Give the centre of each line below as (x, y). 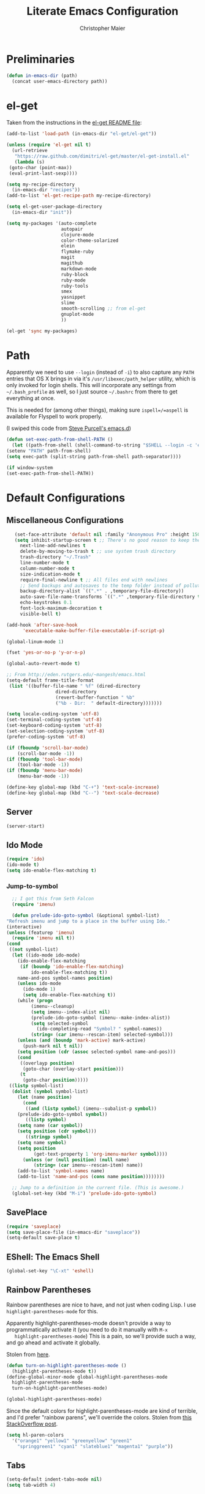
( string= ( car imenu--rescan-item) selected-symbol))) (102, 1035)
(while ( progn (35, 1001)
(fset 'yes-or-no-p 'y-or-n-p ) (46, 653)
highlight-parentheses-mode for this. (52, 1311)
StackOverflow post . (32, 1424)
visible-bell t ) (41, 614)
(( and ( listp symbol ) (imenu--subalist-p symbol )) (91, 1109)
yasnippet (73, 297)
